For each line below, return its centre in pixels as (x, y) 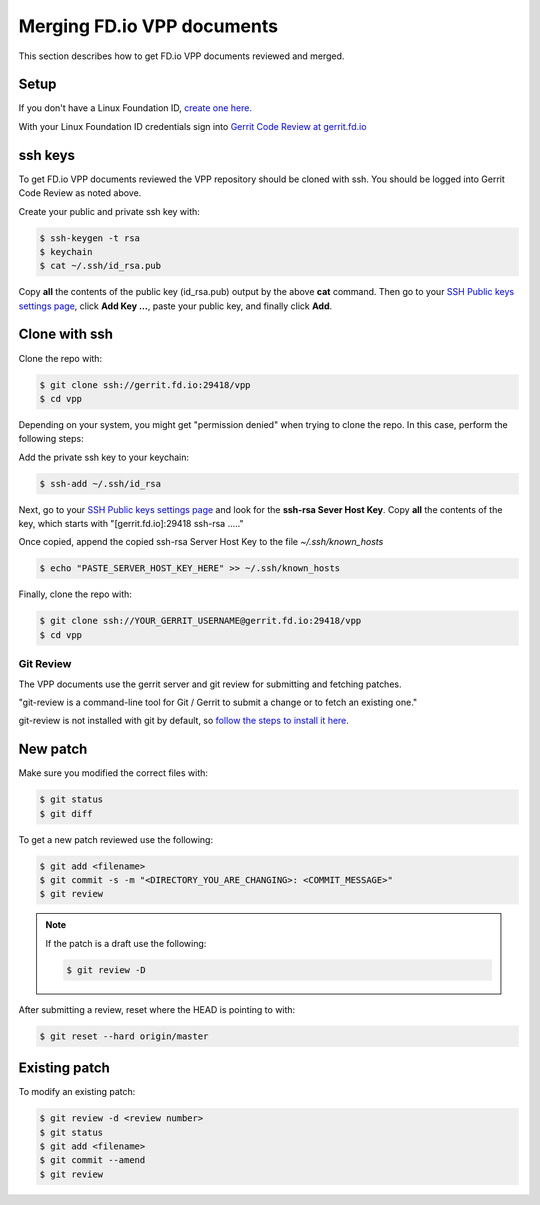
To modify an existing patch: (77, 1092)
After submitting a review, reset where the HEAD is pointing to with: (157, 1009)
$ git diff (66, 813)
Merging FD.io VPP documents (148, 26)
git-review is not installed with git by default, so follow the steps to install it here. (184, 721)
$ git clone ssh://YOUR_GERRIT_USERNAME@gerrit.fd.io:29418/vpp (200, 621)
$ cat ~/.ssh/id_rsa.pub (100, 266)
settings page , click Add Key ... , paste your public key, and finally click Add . (175, 306)
